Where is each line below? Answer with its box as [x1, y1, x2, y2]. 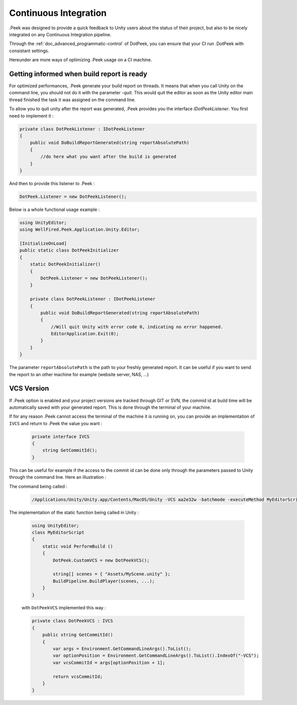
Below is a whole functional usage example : [9, 206, 100, 212]
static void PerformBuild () [42, 543, 113, 549]
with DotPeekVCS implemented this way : [21, 605, 106, 611]
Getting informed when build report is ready [9, 69, 148, 78]
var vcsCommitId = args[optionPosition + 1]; [52, 660, 165, 665]
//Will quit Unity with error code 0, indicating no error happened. [50, 324, 224, 329]
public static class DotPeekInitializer [19, 248, 119, 253]
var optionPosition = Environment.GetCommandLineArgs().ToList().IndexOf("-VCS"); [52, 653, 259, 658]
